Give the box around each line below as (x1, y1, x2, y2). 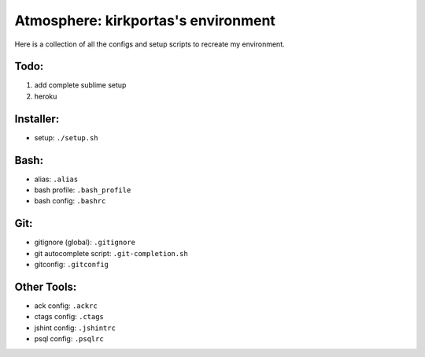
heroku (34, 91, 57, 101)
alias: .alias (34, 174, 79, 184)
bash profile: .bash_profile (34, 185, 131, 195)
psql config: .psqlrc (34, 334, 104, 344)
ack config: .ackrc (34, 301, 98, 311)
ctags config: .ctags (34, 312, 104, 322)
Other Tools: (14, 280, 77, 293)
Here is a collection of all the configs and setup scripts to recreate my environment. (14, 39, 285, 49)
